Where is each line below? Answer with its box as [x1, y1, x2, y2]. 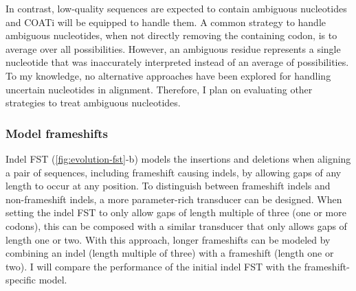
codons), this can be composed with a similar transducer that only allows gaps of [5, 218, 347, 233]
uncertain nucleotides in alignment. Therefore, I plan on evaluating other [5, 82, 313, 96]
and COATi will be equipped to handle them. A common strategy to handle [5, 14, 326, 29]
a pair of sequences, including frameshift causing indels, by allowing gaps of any [5, 165, 342, 179]
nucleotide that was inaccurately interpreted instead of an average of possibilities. [5, 55, 349, 69]
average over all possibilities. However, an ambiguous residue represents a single [5, 41, 341, 56]
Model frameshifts [5, 124, 108, 141]
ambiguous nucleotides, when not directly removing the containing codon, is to [5, 28, 337, 43]
